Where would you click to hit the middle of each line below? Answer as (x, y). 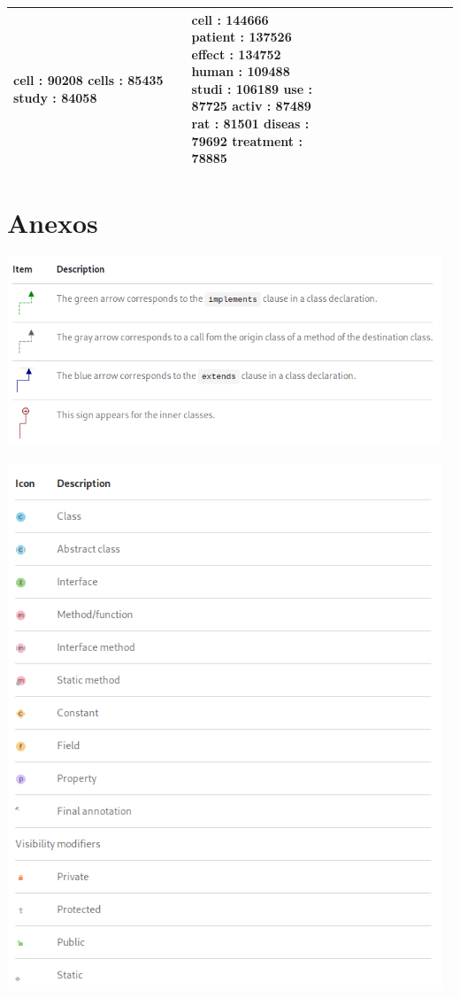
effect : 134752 (236, 54)
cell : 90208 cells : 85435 (88, 80)
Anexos (53, 222)
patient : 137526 (241, 37)
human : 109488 (241, 71)
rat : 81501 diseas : (250, 124)
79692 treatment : (247, 140)
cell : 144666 (230, 19)
